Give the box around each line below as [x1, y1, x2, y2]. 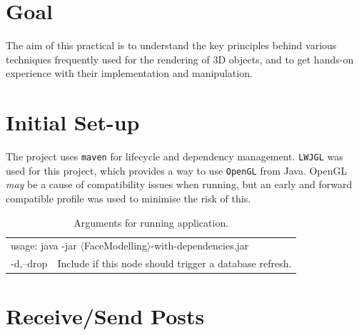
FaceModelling [84, 238, 147, 253]
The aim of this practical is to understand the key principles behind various [6, 38, 337, 53]
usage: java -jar [11, 238, 77, 253]
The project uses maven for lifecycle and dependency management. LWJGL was [6, 149, 343, 164]
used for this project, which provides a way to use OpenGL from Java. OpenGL [6, 163, 348, 177]
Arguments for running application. [74, 215, 229, 230]
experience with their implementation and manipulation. [6, 66, 253, 81]
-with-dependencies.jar [151, 238, 249, 253]
